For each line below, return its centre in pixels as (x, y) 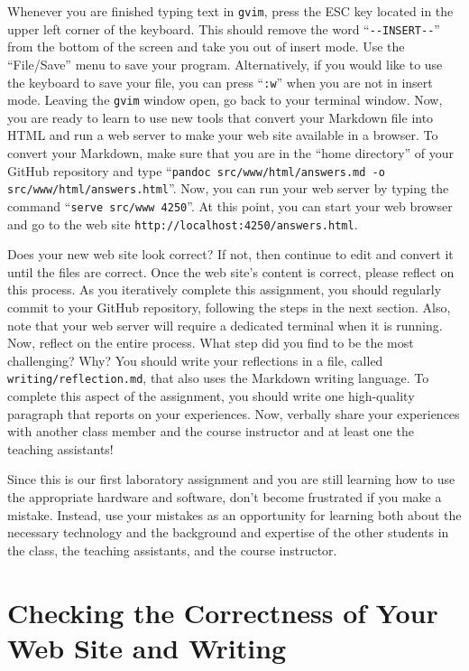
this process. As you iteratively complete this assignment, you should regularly (225, 289)
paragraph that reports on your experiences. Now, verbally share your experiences (234, 413)
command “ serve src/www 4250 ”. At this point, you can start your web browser (230, 205)
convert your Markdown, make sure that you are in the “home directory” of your (231, 153)
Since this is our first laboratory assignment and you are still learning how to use (231, 479)
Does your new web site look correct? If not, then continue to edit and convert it (230, 254)
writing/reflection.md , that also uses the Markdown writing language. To (218, 378)
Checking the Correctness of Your (223, 612)
